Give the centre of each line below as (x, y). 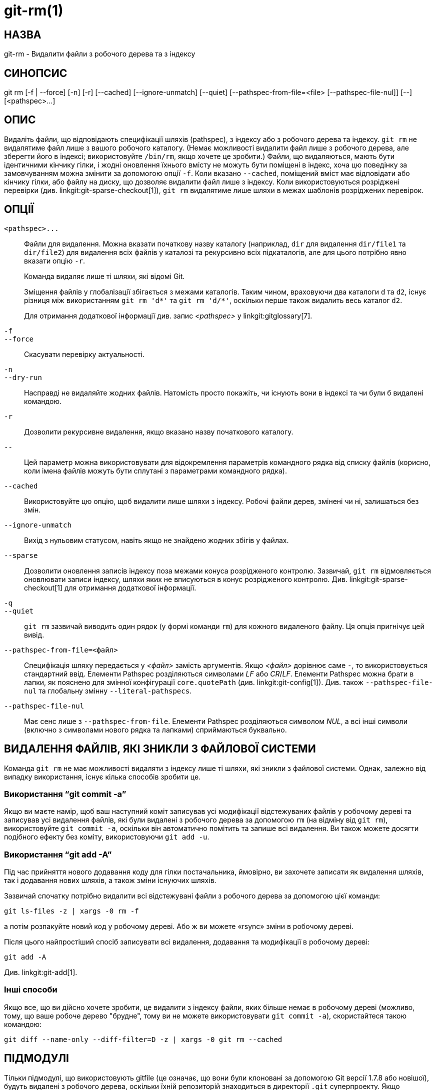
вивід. (34, 634)
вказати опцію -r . (55, 260)
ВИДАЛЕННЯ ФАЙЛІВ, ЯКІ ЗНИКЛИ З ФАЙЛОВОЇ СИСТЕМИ (160, 749)
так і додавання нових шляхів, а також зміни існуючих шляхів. (110, 880)
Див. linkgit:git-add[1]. (41, 972)
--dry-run (23, 377)
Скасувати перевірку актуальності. (84, 354)
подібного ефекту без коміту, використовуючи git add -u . (107, 837)
